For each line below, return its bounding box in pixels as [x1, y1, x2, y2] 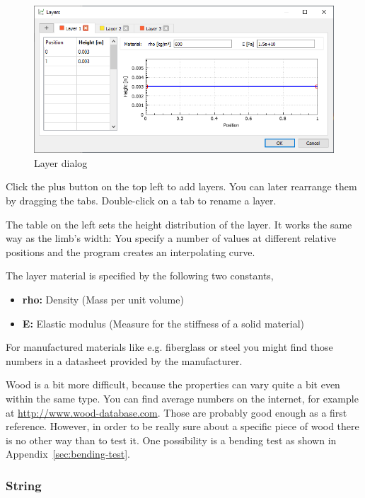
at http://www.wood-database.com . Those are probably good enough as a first [6, 405, 347, 419]
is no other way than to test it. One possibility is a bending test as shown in [6, 432, 337, 447]
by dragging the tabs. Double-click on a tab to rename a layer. [6, 192, 277, 207]
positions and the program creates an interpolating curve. [6, 244, 255, 259]
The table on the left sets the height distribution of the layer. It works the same [6, 216, 352, 231]
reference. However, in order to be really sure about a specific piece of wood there [6, 419, 359, 434]
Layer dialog [34, 155, 88, 170]
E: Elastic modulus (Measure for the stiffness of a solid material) [22, 315, 304, 330]
